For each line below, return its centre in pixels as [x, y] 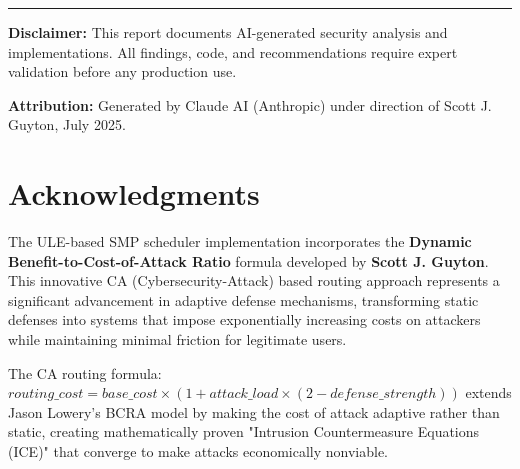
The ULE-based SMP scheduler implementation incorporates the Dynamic [240, 241]
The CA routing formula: [85, 372]
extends [488, 392]
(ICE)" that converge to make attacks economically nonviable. [198, 451]
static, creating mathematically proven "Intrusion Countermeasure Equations [244, 431]
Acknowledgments [134, 193]
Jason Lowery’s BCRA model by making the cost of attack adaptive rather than [254, 411]
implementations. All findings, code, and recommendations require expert [233, 51]
